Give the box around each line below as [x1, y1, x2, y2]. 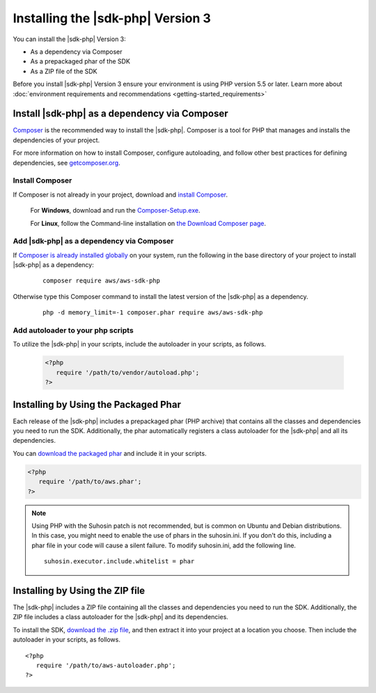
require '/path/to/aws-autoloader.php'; [36, 661, 176, 669]
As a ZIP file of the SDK [30, 67, 97, 75]
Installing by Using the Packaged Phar [13, 398, 181, 411]
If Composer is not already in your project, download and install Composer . [13, 190, 228, 199]
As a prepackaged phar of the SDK [30, 57, 130, 66]
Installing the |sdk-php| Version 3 [13, 10, 212, 26]
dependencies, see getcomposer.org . [13, 158, 121, 167]
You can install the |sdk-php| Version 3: [13, 35, 127, 43]
